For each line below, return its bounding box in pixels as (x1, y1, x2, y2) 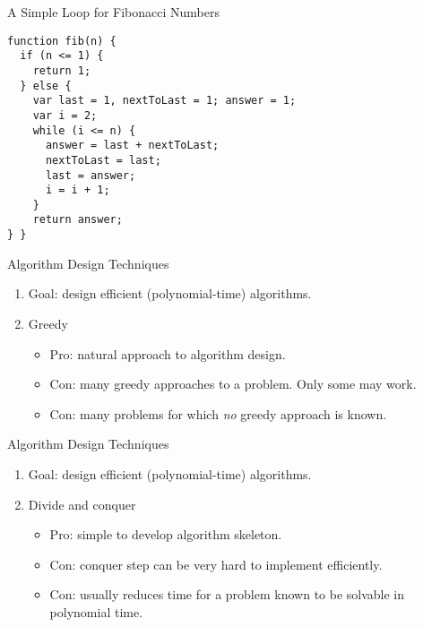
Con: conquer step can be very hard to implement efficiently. (49, 554, 383, 573)
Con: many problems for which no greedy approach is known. (49, 404, 387, 423)
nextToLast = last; (45, 153, 161, 167)
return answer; (32, 213, 123, 227)
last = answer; (45, 168, 136, 182)
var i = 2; (32, 108, 98, 122)
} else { (20, 79, 72, 92)
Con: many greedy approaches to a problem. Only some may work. (49, 374, 417, 393)
